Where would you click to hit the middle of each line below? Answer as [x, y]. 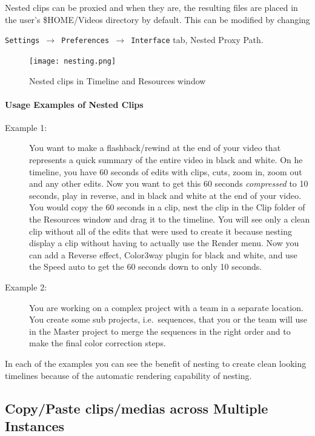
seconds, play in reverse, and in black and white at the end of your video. [165, 195]
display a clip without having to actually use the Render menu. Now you [164, 243]
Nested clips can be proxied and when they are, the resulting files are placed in [151, 7]
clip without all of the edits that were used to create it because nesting [161, 231]
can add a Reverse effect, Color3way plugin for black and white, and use [163, 254]
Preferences [85, 41]
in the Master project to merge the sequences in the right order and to [160, 331]
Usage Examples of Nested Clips [74, 104]
